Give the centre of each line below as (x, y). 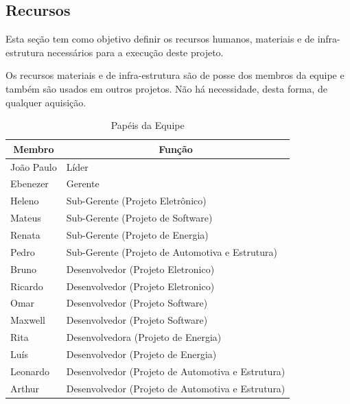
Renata (25, 234)
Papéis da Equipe (148, 125)
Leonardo (30, 371)
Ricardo (27, 286)
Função (176, 148)
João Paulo (34, 166)
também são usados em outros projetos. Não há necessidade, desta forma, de (166, 88)
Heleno (25, 201)
